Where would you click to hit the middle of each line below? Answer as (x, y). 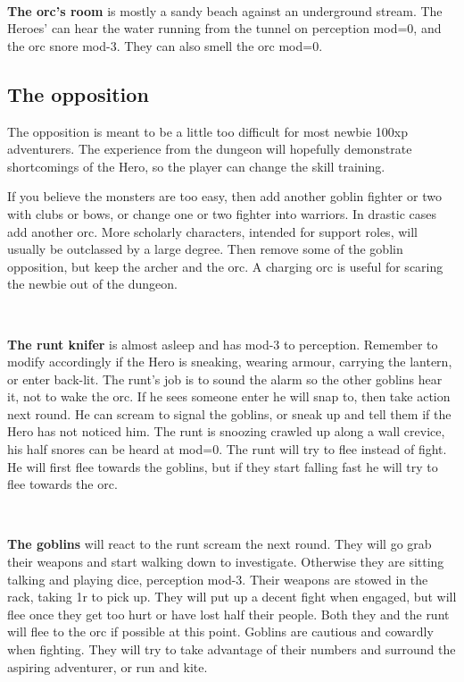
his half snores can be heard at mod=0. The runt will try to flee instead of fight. (227, 449)
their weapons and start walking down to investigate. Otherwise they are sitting (226, 562)
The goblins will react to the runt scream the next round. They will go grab (220, 544)
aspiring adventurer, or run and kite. (108, 666)
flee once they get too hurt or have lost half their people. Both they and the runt (228, 614)
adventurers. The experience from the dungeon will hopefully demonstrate (210, 149)
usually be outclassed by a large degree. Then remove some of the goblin (205, 249)
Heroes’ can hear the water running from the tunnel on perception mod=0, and (224, 28)
